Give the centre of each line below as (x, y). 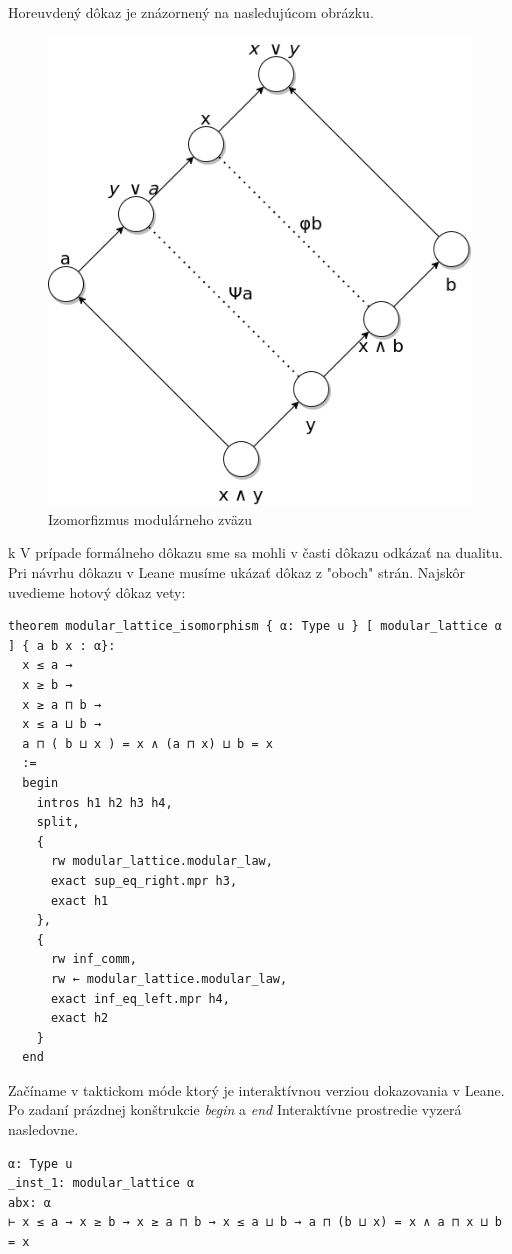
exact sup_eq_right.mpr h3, (144, 880)
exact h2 (79, 1018)
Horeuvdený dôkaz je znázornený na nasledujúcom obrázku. (191, 12)
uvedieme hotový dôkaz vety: (97, 591)
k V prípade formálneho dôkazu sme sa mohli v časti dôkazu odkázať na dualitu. (255, 552)
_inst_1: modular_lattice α (101, 1183)
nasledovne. (43, 1129)
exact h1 (79, 900)
